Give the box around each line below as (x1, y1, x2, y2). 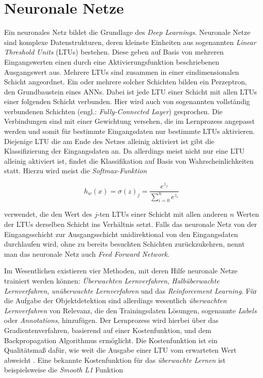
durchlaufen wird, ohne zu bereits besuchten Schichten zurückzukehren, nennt (4, 239, 245, 249)
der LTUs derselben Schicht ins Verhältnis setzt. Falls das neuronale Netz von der (4, 218, 257, 229)
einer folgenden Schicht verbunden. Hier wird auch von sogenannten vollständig (4, 96, 250, 107)
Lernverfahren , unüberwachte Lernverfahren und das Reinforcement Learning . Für (4, 285, 257, 296)
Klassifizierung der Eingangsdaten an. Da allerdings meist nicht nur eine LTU (4, 146, 245, 156)
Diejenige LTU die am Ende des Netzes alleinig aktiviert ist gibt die (4, 135, 214, 146)
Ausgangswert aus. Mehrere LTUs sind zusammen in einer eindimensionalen (4, 66, 239, 77)
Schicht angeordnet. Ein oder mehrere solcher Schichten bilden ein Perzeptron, (4, 76, 247, 87)
